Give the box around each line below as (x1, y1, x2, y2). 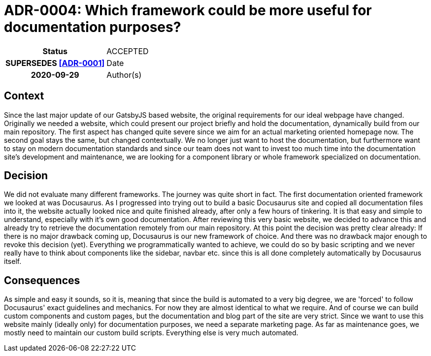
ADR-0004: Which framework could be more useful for (4, 2, 372, 19)
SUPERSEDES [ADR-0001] (5, 58, 105, 68)
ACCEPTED (106, 46, 149, 56)
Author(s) (106, 69, 142, 80)
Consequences (4, 274, 80, 287)
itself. (4, 257, 22, 266)
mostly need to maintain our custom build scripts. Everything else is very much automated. (4, 328, 298, 337)
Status (42, 46, 67, 56)
